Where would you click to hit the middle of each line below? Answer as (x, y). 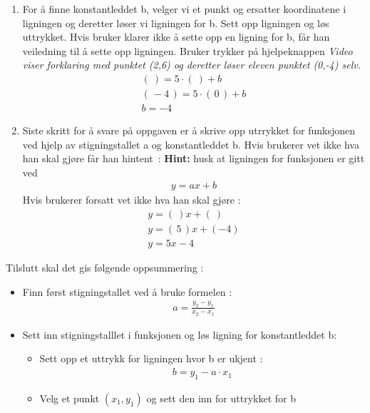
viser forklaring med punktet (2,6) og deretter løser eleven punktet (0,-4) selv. (191, 65)
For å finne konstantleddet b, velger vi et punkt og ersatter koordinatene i (184, 9)
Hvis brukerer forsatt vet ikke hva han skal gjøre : (132, 200)
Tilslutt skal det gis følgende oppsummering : (105, 268)
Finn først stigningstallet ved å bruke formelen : (127, 291)
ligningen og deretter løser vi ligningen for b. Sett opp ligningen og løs (176, 23)
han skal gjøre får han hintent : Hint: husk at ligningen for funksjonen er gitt (194, 158)
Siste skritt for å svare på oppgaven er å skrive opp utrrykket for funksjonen (189, 130)
